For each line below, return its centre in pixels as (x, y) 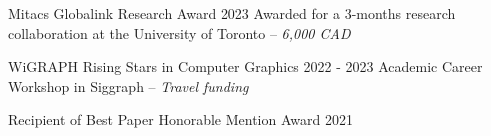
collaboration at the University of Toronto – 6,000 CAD (179, 32)
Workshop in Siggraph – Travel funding (128, 85)
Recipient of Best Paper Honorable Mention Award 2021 (180, 119)
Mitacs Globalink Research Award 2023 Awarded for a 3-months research (232, 13)
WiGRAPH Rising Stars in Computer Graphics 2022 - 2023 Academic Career (245, 66)
